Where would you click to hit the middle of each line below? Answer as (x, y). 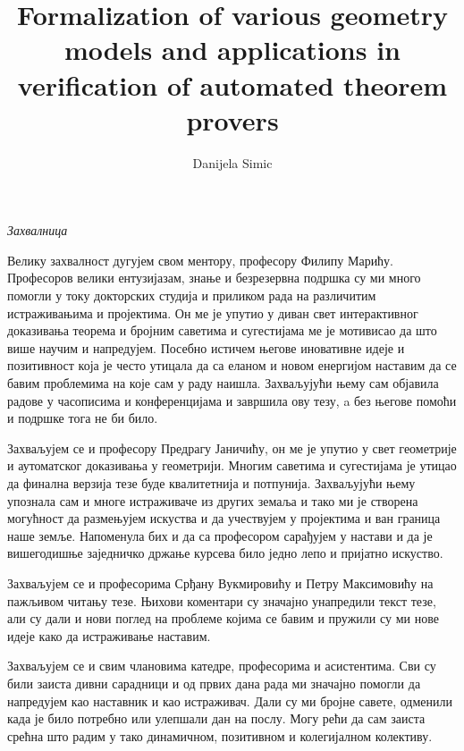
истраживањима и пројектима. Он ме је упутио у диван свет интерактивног (213, 312)
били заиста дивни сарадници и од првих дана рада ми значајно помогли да (214, 683)
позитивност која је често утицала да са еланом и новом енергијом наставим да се (232, 365)
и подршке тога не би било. (83, 418)
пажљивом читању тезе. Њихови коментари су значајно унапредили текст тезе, (222, 600)
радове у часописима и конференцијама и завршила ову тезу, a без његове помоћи (232, 400)
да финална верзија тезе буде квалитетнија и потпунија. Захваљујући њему (211, 483)
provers (232, 119)
